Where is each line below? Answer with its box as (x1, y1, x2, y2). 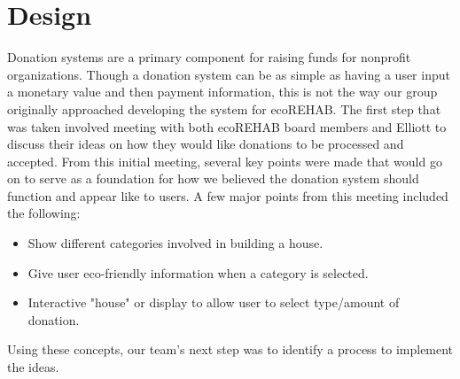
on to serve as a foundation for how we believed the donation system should (7, 169, 419, 188)
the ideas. (7, 358, 59, 376)
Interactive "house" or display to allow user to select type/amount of (27, 293, 400, 312)
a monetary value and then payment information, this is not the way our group (7, 82, 438, 101)
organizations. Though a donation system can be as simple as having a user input (7, 65, 450, 83)
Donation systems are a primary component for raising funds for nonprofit (7, 48, 411, 66)
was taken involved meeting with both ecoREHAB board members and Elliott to (7, 117, 447, 135)
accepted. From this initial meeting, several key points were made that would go (7, 151, 442, 170)
